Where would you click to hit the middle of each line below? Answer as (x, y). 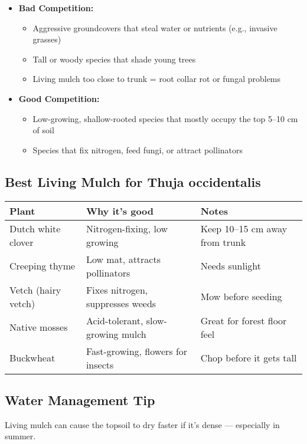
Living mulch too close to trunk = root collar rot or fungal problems (157, 79)
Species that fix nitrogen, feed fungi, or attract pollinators (138, 149)
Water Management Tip (80, 399)
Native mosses (39, 327)
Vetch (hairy (35, 290)
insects (100, 364)
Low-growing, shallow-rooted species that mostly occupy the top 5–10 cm (165, 118)
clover (22, 242)
